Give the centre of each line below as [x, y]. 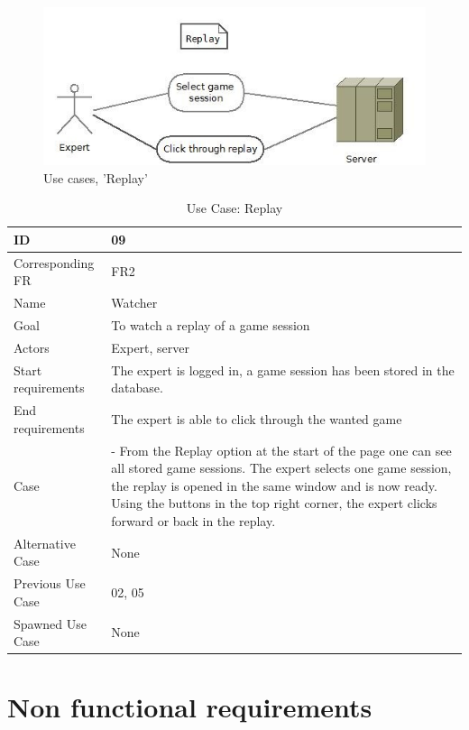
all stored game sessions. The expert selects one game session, [281, 468]
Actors [32, 347]
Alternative [45, 543]
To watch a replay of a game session [211, 324]
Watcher [134, 303]
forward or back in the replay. [193, 520]
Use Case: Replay [234, 208]
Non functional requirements [190, 707]
